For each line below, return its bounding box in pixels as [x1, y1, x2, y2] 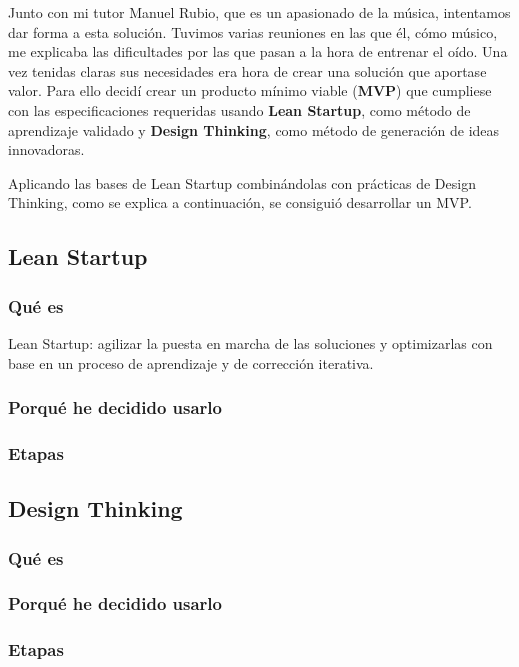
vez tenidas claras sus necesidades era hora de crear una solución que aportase [8, 60, 487, 81]
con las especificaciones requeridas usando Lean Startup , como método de [8, 99, 471, 120]
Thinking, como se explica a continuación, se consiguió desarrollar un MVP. [8, 192, 472, 213]
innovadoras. [8, 139, 85, 160]
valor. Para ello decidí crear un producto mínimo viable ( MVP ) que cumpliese [8, 80, 492, 101]
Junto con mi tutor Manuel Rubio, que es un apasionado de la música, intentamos [8, 2, 511, 22]
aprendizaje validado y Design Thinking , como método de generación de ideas [8, 119, 500, 140]
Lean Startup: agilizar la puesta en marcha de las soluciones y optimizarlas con [8, 332, 493, 353]
